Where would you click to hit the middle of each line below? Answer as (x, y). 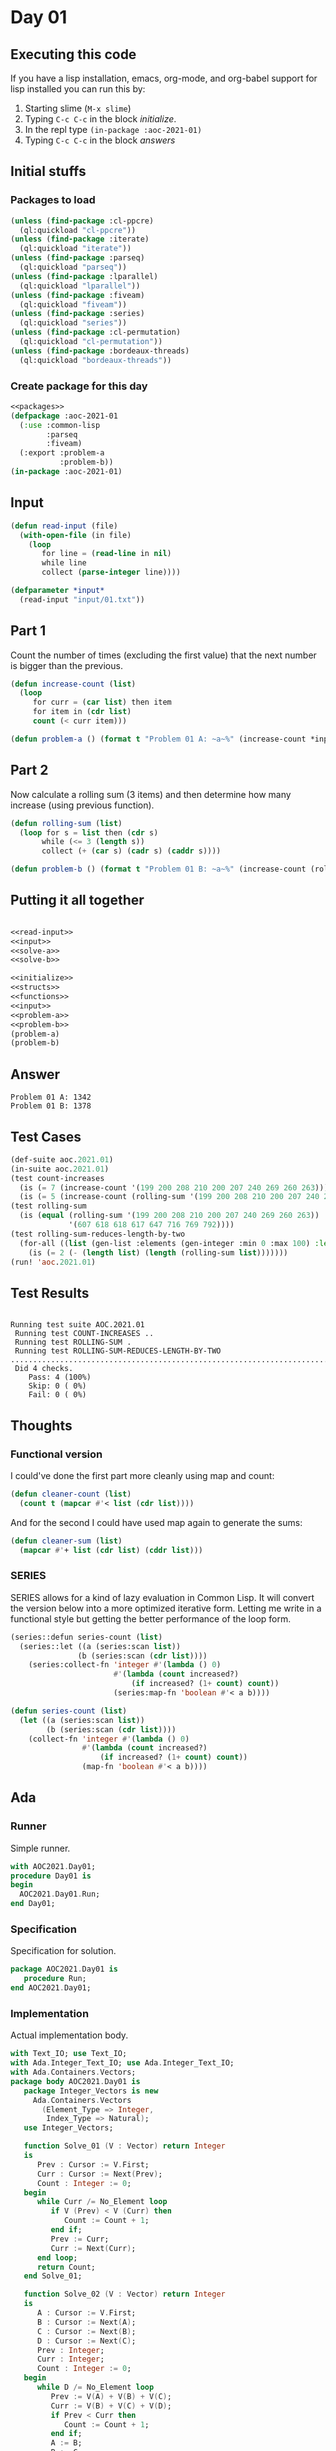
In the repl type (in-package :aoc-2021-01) (113, 129)
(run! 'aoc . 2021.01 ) (53, 1262)
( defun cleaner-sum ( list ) (66, 1541)
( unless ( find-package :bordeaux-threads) (100, 351)
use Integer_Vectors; (68, 2128)
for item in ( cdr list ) (82, 712)
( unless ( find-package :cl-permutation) (96, 332)
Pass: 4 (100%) (60, 1377)
